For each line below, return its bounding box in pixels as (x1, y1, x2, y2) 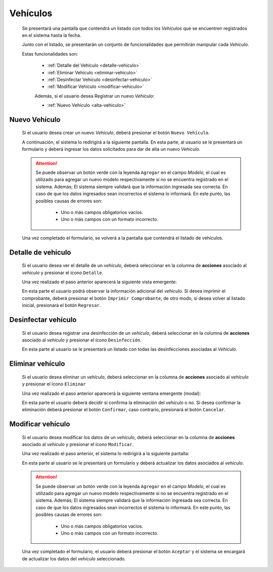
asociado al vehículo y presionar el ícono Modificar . (22, 442, 134, 448)
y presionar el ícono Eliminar (22, 381, 86, 387)
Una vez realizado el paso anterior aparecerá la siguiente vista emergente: (22, 279, 177, 285)
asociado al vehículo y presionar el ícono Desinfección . (22, 337, 142, 343)
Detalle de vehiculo (9, 248, 71, 256)
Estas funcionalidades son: (22, 51, 78, 57)
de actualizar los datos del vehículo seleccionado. (22, 555, 126, 561)
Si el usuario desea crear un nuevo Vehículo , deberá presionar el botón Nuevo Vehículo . (22, 129, 210, 136)
